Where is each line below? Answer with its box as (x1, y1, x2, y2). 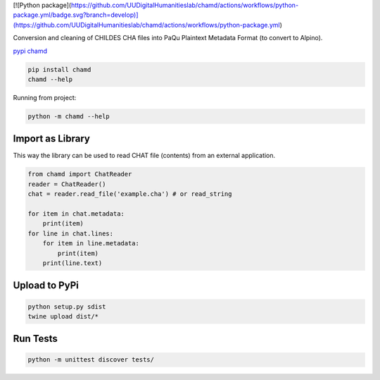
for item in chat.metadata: (27, 209, 125, 218)
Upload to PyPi (13, 279, 79, 292)
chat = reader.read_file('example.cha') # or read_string (27, 190, 232, 198)
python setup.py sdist (27, 302, 106, 310)
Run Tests (13, 333, 58, 345)
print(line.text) (42, 259, 103, 267)
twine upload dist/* (27, 312, 99, 320)
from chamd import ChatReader (27, 170, 132, 178)
